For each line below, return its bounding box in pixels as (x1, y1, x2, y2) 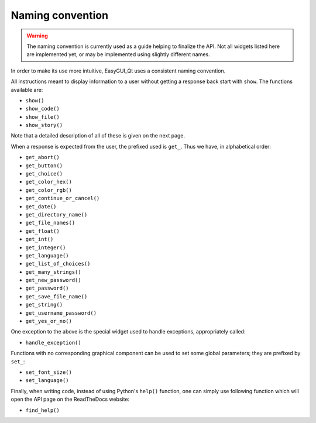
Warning (26, 32, 48, 39)
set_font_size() (25, 369, 73, 376)
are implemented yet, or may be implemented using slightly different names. (26, 51, 210, 58)
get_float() (25, 228, 60, 234)
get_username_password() (25, 309, 97, 316)
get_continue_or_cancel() (25, 195, 100, 202)
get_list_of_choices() (25, 260, 91, 267)
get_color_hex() (25, 178, 73, 185)
